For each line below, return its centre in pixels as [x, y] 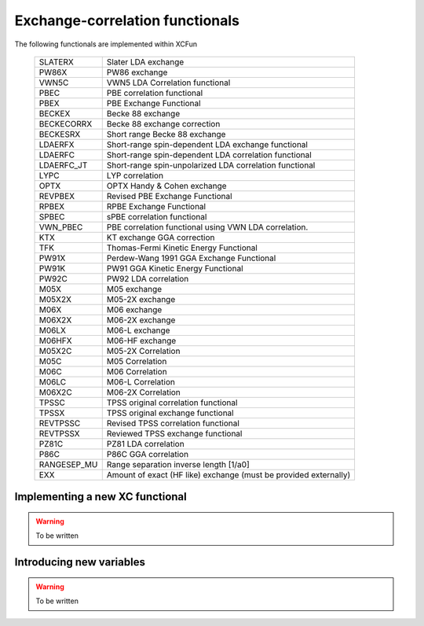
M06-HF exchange [141, 341]
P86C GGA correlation [147, 454]
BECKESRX [60, 134]
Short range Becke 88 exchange [166, 134]
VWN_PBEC [61, 226]
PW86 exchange [137, 72]
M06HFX [55, 341]
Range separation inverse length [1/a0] [178, 464]
